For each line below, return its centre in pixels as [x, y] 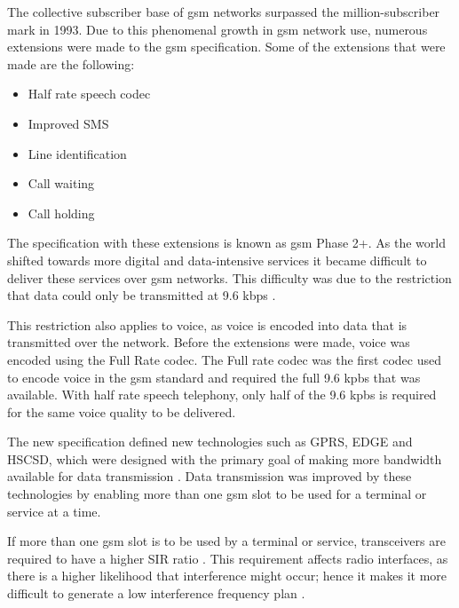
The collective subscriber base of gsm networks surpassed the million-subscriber [224, 12]
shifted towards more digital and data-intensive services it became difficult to [217, 260]
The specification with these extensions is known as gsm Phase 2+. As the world [226, 243]
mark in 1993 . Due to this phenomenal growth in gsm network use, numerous [218, 29]
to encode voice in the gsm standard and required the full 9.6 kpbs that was [214, 377]
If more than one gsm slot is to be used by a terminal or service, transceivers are [226, 541]
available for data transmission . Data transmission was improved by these [210, 476]
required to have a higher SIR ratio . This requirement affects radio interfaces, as [228, 558]
